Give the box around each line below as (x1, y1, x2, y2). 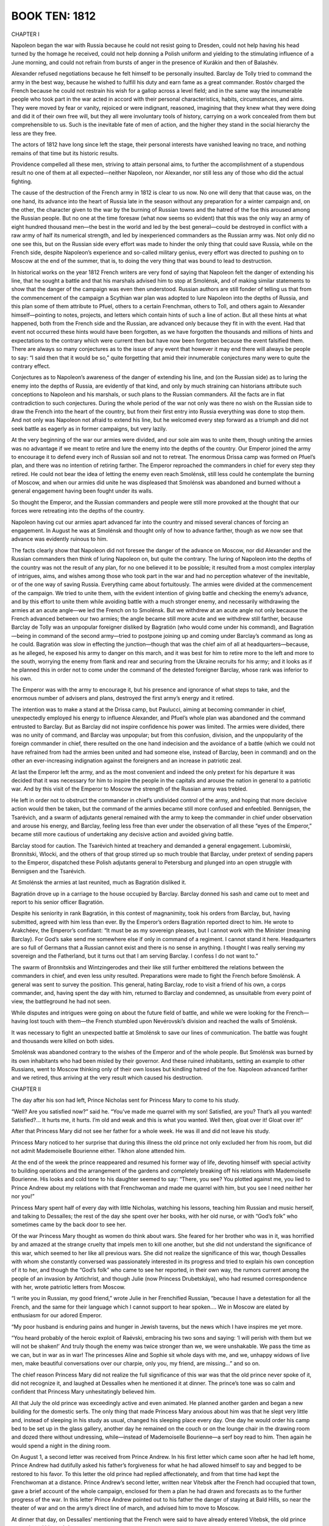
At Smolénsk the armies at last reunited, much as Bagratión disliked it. (11, 879, 187, 886)
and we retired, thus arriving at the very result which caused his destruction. (11, 1074, 203, 1082)
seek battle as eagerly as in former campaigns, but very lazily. (11, 425, 168, 432)
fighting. (11, 178, 33, 185)
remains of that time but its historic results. (11, 150, 119, 157)
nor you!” (11, 1193, 35, 1200)
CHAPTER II (11, 1085, 41, 1093)
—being (11, 632, 31, 639)
